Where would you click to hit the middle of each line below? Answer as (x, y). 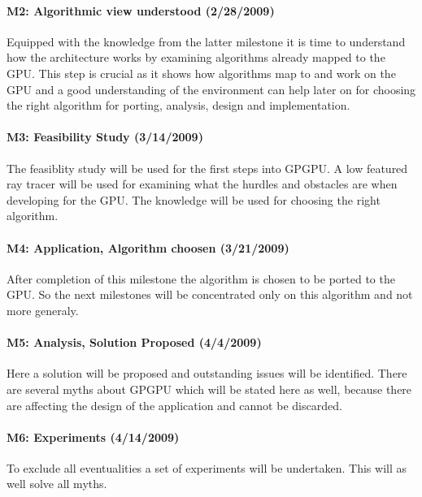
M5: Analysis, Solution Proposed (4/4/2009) (134, 342)
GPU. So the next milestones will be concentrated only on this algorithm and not (210, 294)
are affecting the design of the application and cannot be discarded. (174, 405)
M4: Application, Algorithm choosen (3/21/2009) (148, 247)
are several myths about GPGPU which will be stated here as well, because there (209, 389)
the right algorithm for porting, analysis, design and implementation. (178, 105)
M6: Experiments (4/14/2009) (93, 436)
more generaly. (43, 310)
